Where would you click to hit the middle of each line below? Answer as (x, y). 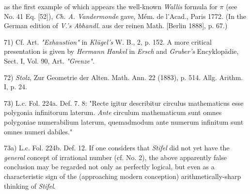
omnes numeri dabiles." (38, 131)
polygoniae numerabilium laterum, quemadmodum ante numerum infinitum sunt (124, 121)
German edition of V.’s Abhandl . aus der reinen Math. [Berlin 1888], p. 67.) (116, 25)
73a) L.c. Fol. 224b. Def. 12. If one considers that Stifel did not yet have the (117, 148)
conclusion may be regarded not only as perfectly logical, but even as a (109, 167)
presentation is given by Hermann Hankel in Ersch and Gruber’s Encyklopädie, (121, 51)
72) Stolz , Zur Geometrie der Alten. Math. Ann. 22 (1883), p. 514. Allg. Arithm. (124, 77)
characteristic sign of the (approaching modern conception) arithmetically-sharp (123, 176)
